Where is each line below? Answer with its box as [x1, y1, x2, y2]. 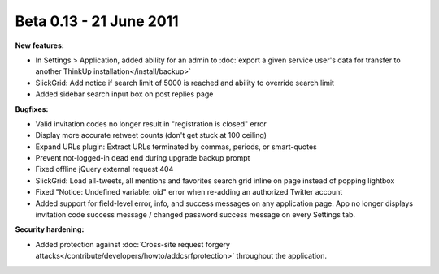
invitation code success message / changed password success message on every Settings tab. [35, 210, 356, 220]
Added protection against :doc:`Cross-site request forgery [35, 239, 231, 249]
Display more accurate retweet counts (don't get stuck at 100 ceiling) [35, 131, 267, 140]
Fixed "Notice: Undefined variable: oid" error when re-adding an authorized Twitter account [35, 187, 343, 197]
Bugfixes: [15, 104, 49, 113]
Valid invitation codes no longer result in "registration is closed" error [35, 118, 267, 129]
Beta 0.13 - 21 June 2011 [15, 12, 179, 30]
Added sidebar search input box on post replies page [35, 89, 214, 99]
